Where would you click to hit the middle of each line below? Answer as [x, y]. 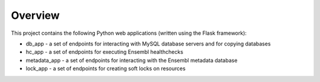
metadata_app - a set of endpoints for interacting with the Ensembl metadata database [132, 60]
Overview [35, 15]
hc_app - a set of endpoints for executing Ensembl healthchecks [105, 52]
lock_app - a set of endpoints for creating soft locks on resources [106, 68]
